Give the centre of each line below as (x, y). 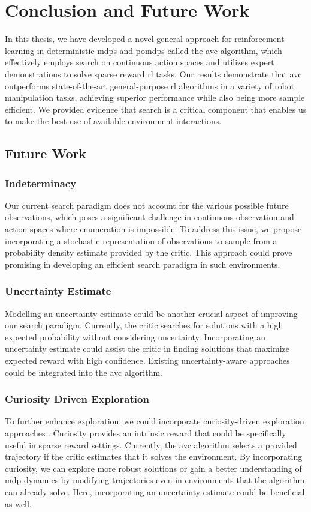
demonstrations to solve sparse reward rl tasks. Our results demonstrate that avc (153, 74)
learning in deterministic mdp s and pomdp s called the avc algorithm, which (144, 50)
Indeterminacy (41, 183)
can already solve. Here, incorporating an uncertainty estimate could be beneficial (155, 492)
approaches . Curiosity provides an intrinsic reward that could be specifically (146, 433)
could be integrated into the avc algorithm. (84, 372)
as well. (18, 503)
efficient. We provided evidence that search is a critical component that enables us (156, 109)
